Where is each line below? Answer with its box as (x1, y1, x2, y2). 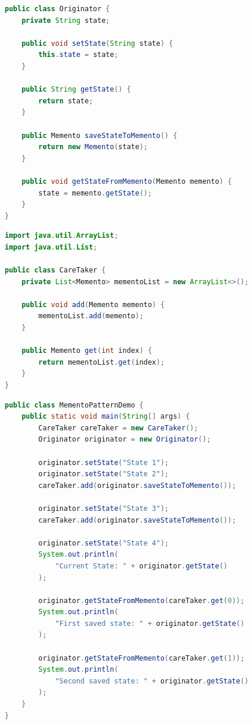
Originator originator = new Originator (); (38, 435, 211, 444)
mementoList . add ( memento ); (38, 312, 144, 321)
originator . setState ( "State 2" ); (38, 470, 169, 479)
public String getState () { (21, 85, 131, 94)
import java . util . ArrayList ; (5, 231, 119, 240)
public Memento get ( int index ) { (21, 346, 152, 355)
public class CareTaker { (5, 266, 106, 275)
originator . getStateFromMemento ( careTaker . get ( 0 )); (38, 596, 245, 605)
